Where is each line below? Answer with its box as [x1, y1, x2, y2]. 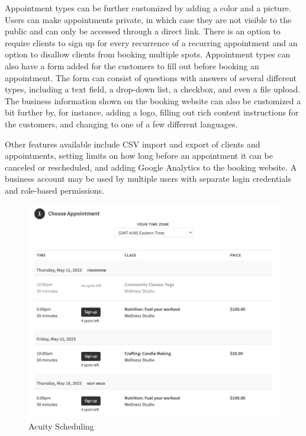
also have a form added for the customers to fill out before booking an [5, 59, 259, 72]
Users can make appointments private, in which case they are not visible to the [5, 13, 292, 25]
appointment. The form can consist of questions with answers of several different [5, 71, 297, 84]
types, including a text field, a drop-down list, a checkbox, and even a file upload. [5, 83, 301, 95]
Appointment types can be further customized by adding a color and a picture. [5, 2, 291, 14]
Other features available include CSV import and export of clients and [5, 137, 260, 150]
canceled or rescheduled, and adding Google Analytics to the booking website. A [5, 161, 297, 173]
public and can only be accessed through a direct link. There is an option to [5, 25, 281, 37]
